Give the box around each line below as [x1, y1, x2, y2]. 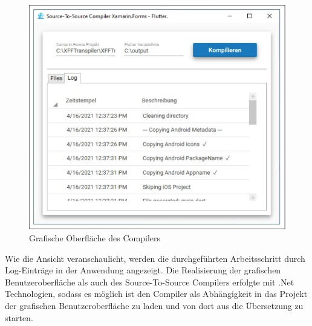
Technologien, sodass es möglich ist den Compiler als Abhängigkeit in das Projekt [5, 287, 308, 300]
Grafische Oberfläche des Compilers [29, 231, 161, 244]
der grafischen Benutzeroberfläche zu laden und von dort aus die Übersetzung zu [5, 299, 304, 311]
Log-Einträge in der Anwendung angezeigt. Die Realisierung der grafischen [5, 264, 281, 276]
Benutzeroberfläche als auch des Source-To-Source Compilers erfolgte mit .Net [5, 275, 294, 288]
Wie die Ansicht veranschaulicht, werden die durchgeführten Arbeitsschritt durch [5, 252, 305, 264]
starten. [5, 311, 33, 324]
